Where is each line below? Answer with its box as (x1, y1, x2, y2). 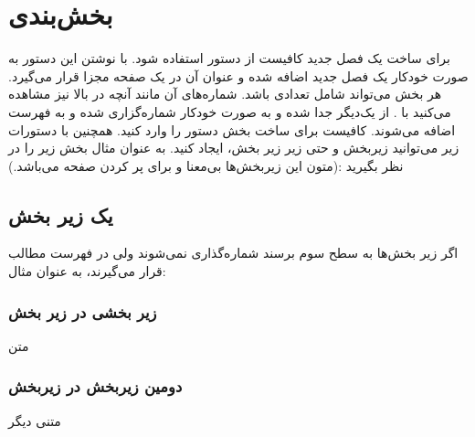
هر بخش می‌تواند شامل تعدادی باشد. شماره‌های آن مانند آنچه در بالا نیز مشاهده (8, 84, 442, 103)
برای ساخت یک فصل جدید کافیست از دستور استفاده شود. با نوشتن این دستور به (8, 48, 450, 68)
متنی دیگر (8, 410, 61, 430)
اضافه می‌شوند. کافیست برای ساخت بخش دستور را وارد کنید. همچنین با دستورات (8, 120, 456, 139)
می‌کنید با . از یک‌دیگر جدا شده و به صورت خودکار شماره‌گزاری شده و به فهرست (8, 101, 451, 121)
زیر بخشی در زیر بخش (8, 300, 157, 323)
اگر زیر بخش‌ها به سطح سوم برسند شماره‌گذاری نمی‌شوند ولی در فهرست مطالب (8, 243, 459, 262)
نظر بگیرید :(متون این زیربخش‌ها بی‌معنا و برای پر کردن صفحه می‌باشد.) (8, 155, 404, 175)
